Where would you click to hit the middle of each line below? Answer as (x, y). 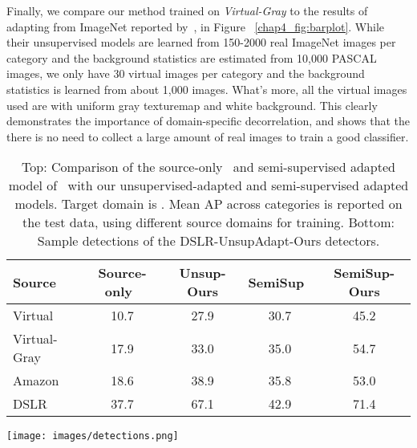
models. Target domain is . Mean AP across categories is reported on (208, 204)
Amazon (36, 381)
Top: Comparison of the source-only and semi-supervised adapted (208, 167)
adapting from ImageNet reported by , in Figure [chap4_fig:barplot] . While (196, 26)
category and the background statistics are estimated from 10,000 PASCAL (192, 57)
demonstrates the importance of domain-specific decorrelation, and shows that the (208, 121)
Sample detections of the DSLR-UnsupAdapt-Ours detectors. (208, 241)
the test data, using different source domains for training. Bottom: (208, 222)
